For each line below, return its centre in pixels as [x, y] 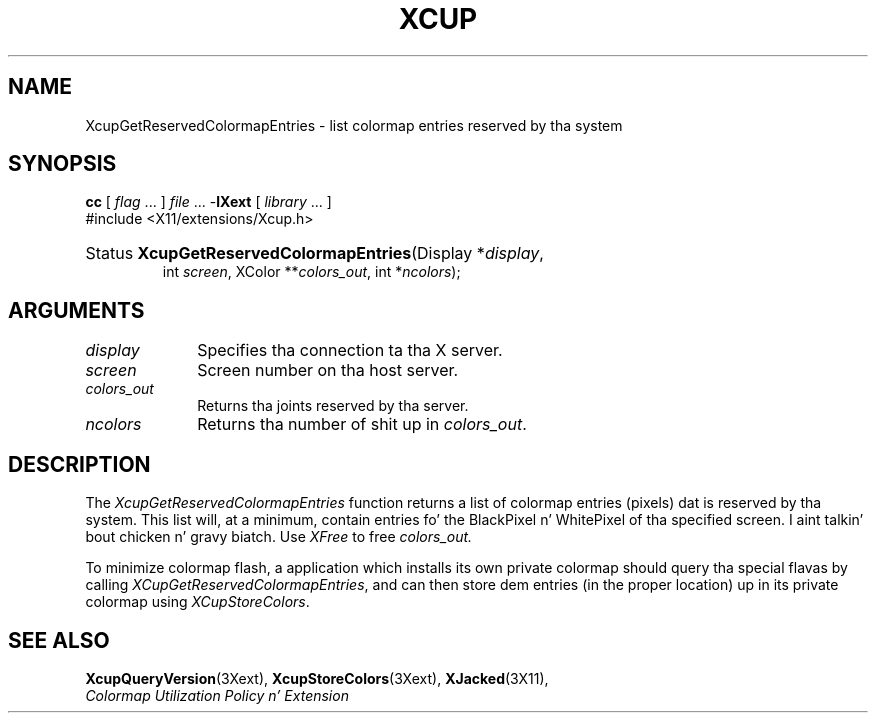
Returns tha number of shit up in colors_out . [362, 424]
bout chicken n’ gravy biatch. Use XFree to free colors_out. [279, 537]
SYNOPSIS [62, 164]
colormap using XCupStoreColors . [197, 602]
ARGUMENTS [76, 310]
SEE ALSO [59, 640]
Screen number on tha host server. [328, 370]
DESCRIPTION [79, 464]
